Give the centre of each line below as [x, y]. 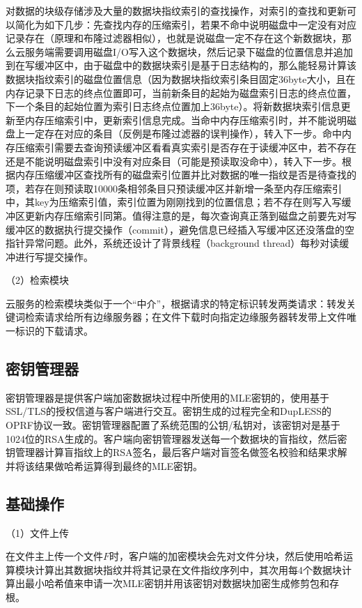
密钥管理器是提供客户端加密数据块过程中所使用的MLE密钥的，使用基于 [168, 397]
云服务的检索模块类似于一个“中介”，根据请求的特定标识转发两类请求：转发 [176, 303]
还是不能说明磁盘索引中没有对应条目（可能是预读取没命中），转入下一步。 [174, 161]
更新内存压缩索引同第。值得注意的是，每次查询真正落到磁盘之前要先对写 [190, 215]
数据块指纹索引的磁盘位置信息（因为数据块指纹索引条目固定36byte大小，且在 [181, 78]
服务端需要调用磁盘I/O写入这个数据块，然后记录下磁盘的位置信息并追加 [189, 51]
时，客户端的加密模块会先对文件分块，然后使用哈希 [227, 556]
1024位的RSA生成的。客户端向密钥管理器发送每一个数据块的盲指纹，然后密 [176, 438]
